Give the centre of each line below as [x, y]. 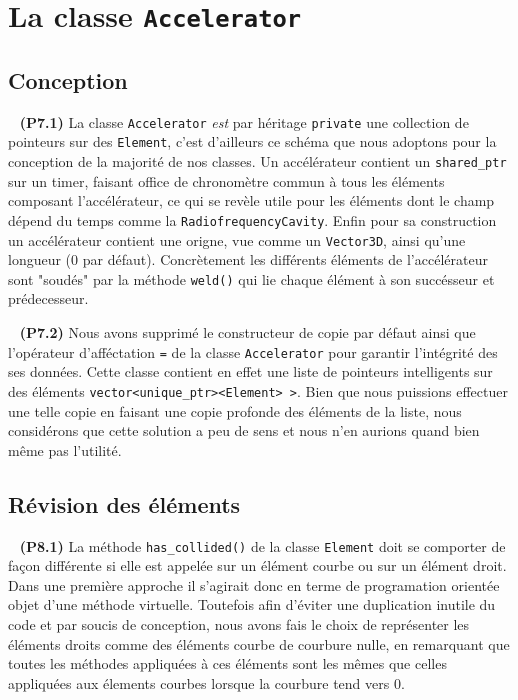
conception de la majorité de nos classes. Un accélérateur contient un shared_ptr [257, 161]
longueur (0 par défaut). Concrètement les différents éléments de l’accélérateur [248, 259]
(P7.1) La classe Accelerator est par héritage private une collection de [244, 121]
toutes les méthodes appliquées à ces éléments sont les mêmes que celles [227, 663]
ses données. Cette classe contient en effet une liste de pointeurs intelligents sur [250, 371]
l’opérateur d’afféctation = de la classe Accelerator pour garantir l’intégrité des [253, 351]
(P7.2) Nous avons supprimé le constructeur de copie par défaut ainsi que [247, 332]
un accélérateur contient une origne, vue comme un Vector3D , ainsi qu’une [237, 239]
